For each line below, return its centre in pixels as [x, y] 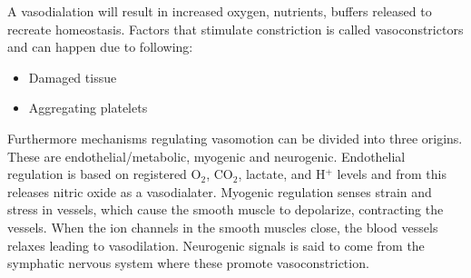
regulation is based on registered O [104, 174]
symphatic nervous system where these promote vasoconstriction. [188, 263]
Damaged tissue [73, 77]
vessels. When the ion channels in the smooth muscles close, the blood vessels [223, 227]
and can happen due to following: [100, 47]
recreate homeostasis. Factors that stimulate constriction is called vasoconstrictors [235, 29]
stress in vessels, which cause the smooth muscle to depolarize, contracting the [226, 209]
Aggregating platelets [88, 108]
